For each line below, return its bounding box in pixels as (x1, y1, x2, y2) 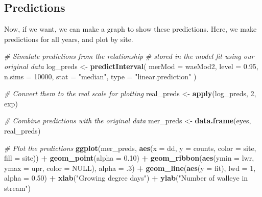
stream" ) (4, 182, 31, 193)
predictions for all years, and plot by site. (4, 33, 133, 44)
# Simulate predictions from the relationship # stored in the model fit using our (4, 51, 254, 61)
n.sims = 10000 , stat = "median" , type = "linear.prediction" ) (4, 71, 197, 81)
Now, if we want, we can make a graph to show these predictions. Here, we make (4, 24, 257, 34)
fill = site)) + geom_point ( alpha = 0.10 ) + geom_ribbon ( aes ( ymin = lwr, (4, 152, 254, 163)
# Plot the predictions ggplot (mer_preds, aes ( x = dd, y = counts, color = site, (4, 142, 256, 153)
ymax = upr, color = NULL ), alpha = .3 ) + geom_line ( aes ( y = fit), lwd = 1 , (4, 162, 256, 173)
